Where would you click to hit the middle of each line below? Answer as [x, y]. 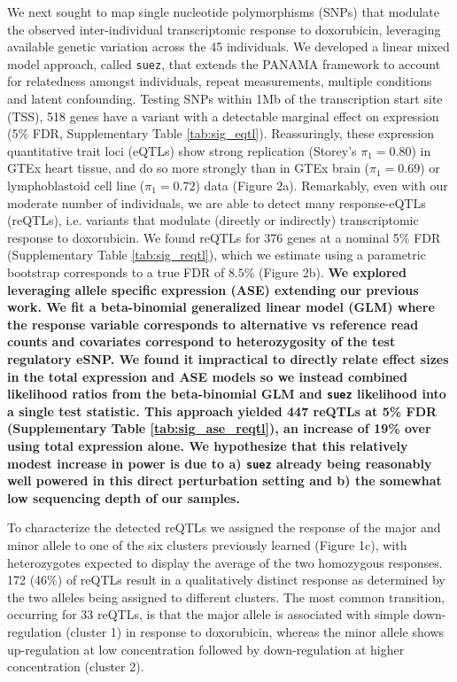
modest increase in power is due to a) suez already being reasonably [220, 463]
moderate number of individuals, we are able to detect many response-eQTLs [217, 202]
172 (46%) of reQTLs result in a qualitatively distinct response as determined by [226, 580]
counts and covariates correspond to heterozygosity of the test [201, 341]
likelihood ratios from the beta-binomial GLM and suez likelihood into [227, 394]
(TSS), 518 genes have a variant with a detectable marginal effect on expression [223, 116]
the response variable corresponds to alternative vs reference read [213, 324]
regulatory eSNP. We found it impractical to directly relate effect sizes [228, 358]
